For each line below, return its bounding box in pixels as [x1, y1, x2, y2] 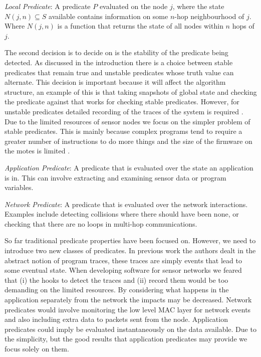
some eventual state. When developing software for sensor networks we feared [5, 265, 242, 275]
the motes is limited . [5, 145, 70, 156]
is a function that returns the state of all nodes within [57, 21, 223, 31]
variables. [5, 182, 34, 193]
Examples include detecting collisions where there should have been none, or [5, 209, 239, 219]
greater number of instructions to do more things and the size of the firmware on [5, 135, 252, 146]
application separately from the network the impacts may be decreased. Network [5, 294, 252, 305]
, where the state [172, 1, 224, 11]
